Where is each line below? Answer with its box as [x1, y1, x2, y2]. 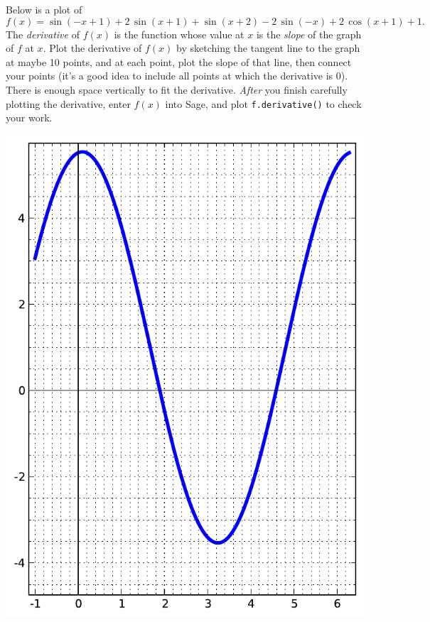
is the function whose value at [114, 26, 244, 41]
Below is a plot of [6, 2, 82, 16]
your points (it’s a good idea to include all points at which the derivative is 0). [6, 68, 348, 83]
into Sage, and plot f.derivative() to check [165, 96, 362, 111]
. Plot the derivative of [43, 40, 142, 55]
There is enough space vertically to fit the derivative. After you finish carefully [6, 82, 348, 97]
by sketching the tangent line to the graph [176, 40, 360, 55]
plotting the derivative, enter [6, 96, 131, 111]
